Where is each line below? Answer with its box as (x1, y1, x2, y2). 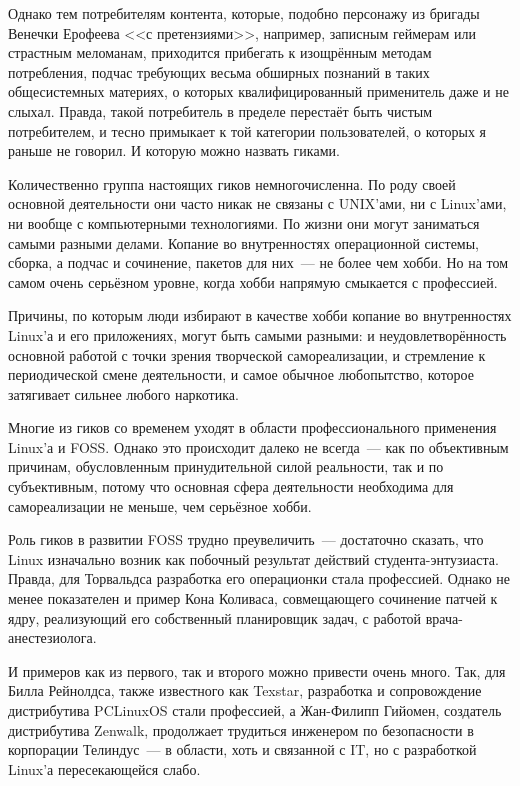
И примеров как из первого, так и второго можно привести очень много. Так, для (8, 660, 506, 681)
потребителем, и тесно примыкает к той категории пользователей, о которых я (8, 120, 486, 141)
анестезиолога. (8, 627, 97, 648)
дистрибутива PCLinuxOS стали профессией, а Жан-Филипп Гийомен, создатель (8, 700, 502, 720)
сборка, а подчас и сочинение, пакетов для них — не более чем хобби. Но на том (8, 252, 509, 273)
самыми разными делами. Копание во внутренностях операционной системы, (8, 232, 479, 253)
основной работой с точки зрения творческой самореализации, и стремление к (8, 344, 486, 365)
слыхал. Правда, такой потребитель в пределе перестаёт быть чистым (8, 100, 433, 121)
